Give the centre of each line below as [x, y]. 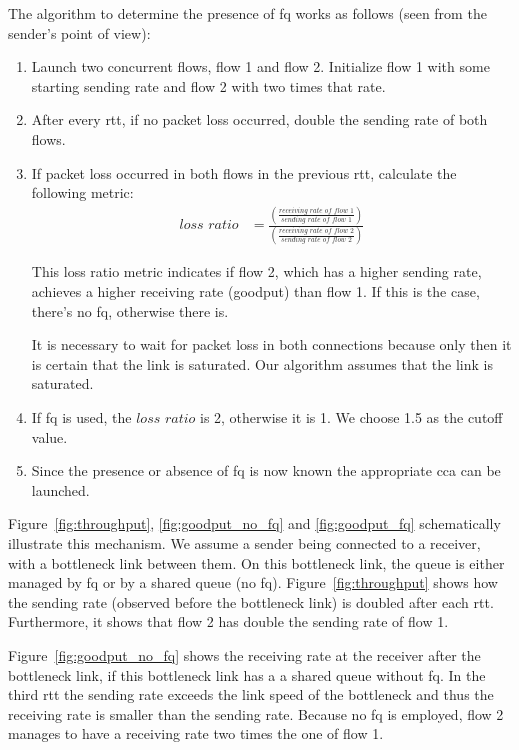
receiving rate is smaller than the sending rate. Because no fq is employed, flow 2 [256, 713]
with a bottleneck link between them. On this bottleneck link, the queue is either [256, 562]
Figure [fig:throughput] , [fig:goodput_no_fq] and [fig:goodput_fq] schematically [254, 523]
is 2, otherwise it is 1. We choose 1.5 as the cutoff [351, 416]
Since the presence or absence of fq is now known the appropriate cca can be [266, 470]
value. [49, 436]
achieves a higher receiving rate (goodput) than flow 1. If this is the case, [255, 291]
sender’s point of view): [79, 32]
